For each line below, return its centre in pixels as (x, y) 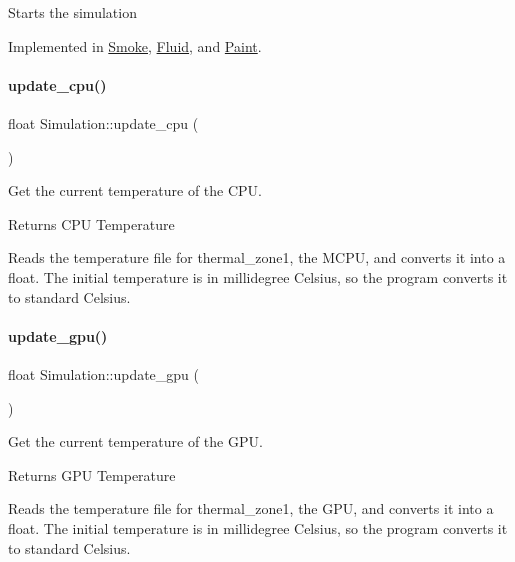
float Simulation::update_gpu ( (104, 373)
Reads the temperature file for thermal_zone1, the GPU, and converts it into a (251, 508)
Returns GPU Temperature (92, 474)
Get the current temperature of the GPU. (135, 441)
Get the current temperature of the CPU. (135, 190)
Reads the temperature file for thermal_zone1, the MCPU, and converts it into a (257, 257)
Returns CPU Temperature (91, 223)
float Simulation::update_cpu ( (103, 122)
